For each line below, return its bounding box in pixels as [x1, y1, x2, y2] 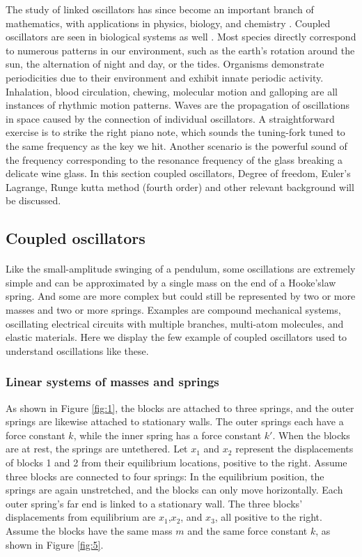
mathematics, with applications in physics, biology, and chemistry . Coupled [6, 15, 331, 30]
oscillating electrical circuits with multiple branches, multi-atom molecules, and [6, 316, 344, 330]
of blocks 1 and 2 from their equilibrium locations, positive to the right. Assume [6, 455, 347, 470]
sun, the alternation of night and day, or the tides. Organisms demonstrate [6, 56, 324, 71]
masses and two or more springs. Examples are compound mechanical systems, [6, 303, 341, 317]
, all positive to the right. [214, 510, 322, 524]
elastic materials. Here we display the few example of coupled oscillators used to [6, 330, 347, 344]
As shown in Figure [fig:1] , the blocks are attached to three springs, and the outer [6, 400, 354, 415]
